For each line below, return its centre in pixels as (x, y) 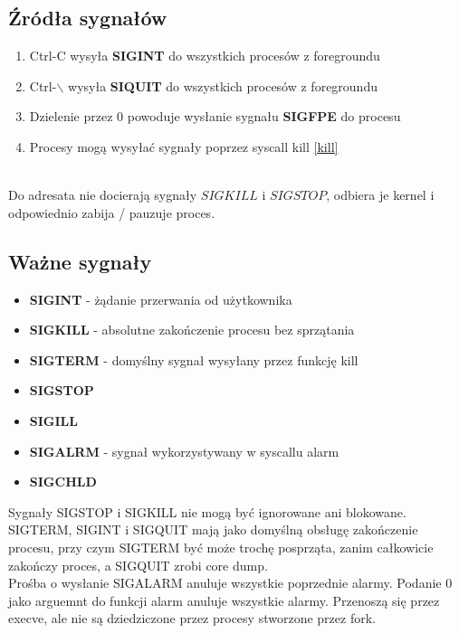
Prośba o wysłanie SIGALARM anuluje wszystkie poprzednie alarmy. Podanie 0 (230, 583)
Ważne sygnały (80, 261)
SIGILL (53, 420)
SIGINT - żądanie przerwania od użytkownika (161, 299)
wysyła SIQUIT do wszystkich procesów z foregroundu (223, 85)
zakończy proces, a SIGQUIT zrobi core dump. (138, 565)
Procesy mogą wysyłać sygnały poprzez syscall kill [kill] (184, 146)
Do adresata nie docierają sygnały (103, 195)
